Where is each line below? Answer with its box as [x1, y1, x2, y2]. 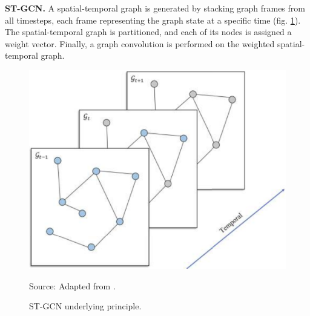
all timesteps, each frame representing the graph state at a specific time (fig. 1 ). [5, 13, 301, 26]
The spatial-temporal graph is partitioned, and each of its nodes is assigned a [5, 25, 292, 38]
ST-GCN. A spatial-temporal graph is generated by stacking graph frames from [5, 2, 305, 14]
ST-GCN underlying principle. [29, 300, 142, 312]
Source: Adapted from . [29, 279, 116, 292]
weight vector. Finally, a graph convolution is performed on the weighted [5, 37, 275, 50]
